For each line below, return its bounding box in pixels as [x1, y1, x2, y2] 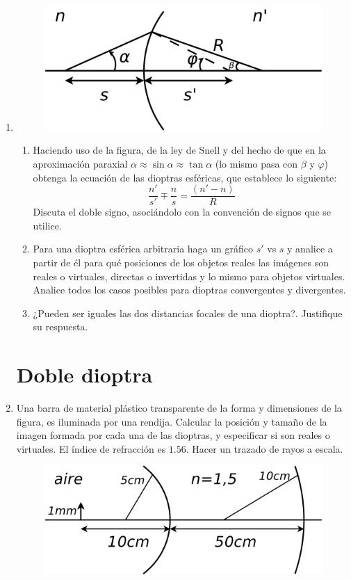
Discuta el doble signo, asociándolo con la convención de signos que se [33, 204, 331, 219]
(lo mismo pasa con [215, 156, 298, 170]
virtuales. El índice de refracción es [16, 441, 166, 456]
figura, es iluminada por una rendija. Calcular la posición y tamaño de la [16, 414, 327, 428]
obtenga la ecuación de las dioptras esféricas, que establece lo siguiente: [33, 170, 337, 184]
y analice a [287, 241, 333, 256]
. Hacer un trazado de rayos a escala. [186, 441, 343, 456]
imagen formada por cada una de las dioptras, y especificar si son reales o [16, 428, 330, 442]
